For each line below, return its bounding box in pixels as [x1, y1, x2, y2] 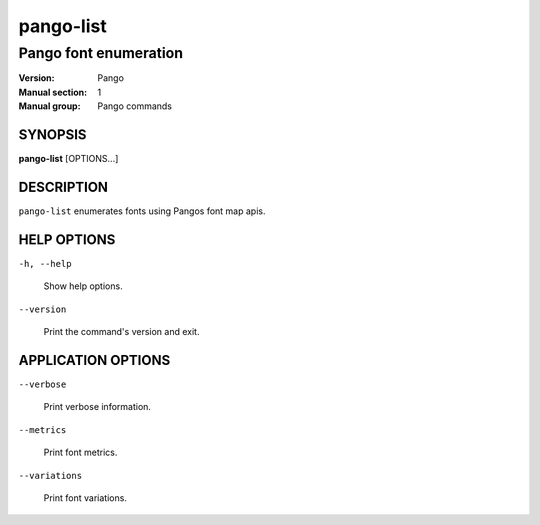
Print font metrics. [43, 446, 118, 459]
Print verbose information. [43, 401, 152, 413]
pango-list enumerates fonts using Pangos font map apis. [18, 205, 266, 217]
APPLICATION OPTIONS [18, 351, 171, 369]
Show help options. [43, 280, 124, 292]
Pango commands [97, 100, 173, 112]
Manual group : [18, 100, 81, 112]
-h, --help [18, 258, 72, 269]
